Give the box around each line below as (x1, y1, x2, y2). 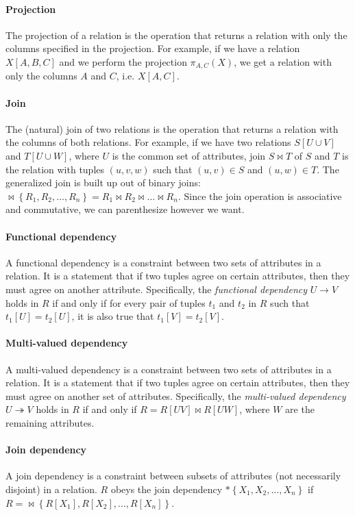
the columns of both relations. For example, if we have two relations (5, 135, 291, 149)
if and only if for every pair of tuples (52, 295, 206, 310)
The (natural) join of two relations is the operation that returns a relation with (5, 121, 339, 136)
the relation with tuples (5, 162, 105, 176)
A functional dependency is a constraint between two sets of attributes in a (5, 255, 321, 269)
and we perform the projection (59, 54, 187, 68)
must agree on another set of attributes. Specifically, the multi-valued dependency (5, 388, 346, 403)
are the (285, 402, 315, 416)
